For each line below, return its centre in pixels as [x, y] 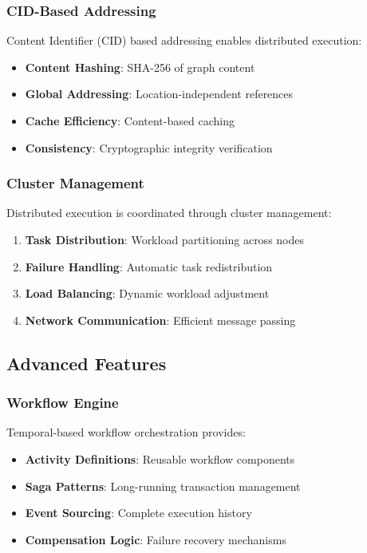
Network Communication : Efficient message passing [160, 320]
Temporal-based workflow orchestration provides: [126, 432]
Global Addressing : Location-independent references [159, 94]
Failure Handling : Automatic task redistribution [149, 266]
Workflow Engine [63, 403]
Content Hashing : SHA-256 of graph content [140, 67]
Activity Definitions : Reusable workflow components [160, 458]
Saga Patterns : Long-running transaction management [163, 486]
